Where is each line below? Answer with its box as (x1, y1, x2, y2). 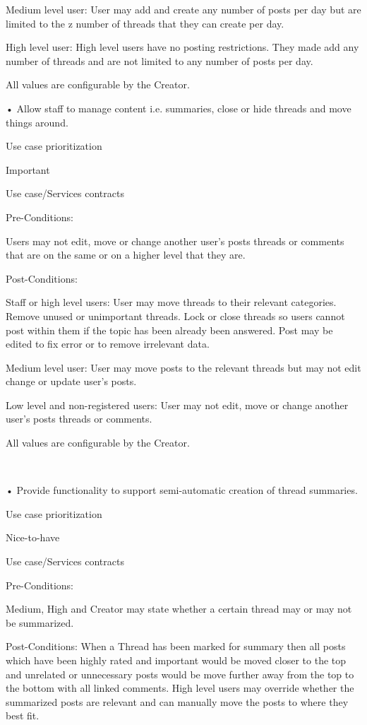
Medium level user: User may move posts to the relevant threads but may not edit (6, 360, 361, 375)
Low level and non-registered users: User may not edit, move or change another (6, 397, 349, 412)
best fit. (6, 708, 40, 723)
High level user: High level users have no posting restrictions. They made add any (6, 40, 359, 54)
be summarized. (6, 615, 74, 630)
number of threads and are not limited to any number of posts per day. (6, 53, 313, 68)
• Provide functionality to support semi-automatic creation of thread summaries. (6, 483, 358, 497)
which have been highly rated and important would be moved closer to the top (6, 653, 347, 667)
